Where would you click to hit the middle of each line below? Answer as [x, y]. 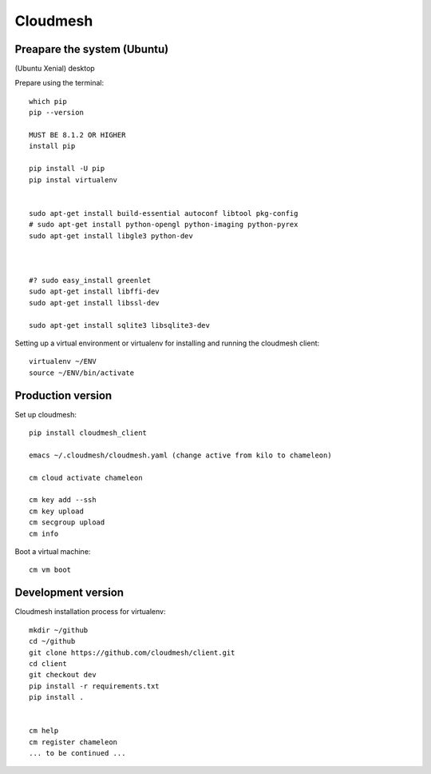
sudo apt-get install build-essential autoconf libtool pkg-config [164, 213]
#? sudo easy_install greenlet [90, 281]
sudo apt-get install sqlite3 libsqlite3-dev [120, 325]
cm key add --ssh [63, 500]
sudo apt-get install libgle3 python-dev [111, 235]
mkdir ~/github [59, 630]
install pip [52, 146]
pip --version [56, 113]
